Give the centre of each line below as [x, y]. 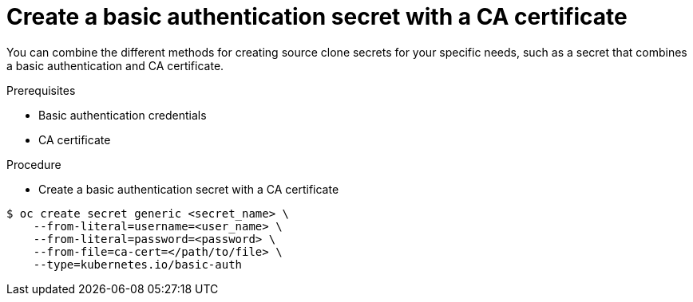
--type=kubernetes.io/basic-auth [138, 264]
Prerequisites [41, 90]
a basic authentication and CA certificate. [115, 65]
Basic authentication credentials [123, 115]
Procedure [34, 164]
